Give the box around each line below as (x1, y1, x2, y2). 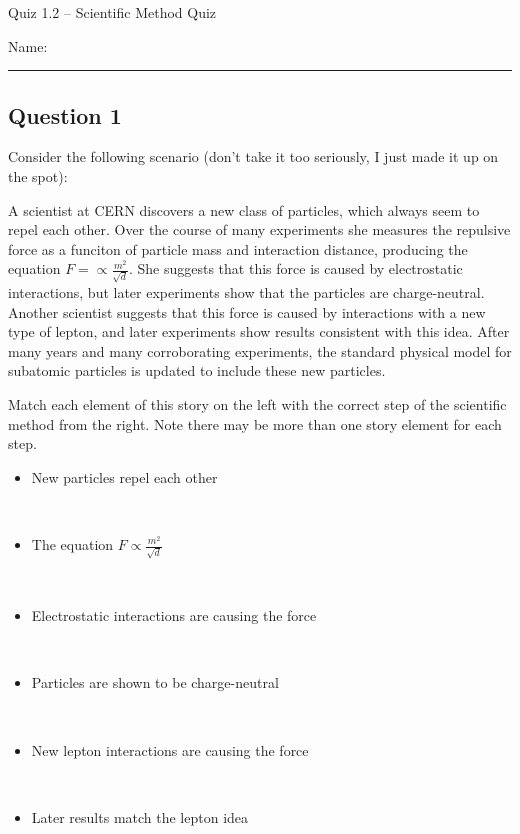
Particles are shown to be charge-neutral (31, 672, 279, 693)
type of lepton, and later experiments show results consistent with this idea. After (8, 321, 510, 342)
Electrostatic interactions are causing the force (31, 605, 317, 626)
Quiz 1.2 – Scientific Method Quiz (8, 2, 217, 22)
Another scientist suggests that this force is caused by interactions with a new (8, 301, 486, 322)
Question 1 (8, 99, 122, 130)
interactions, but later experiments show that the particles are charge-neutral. (8, 282, 485, 303)
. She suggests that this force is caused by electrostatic (128, 258, 463, 279)
